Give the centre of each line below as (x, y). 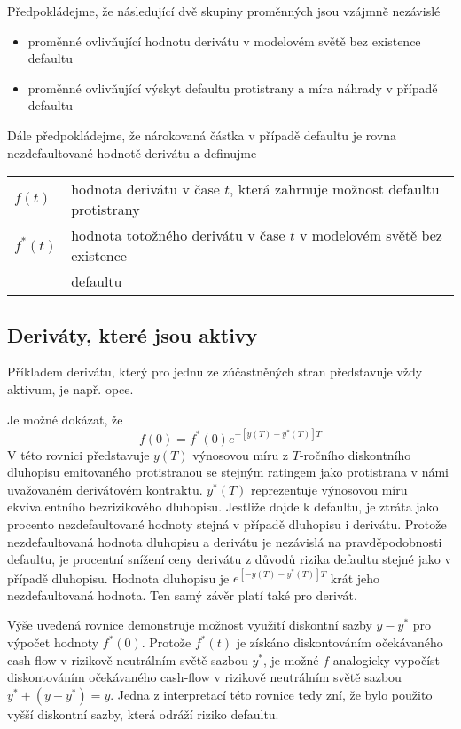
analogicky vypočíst (387, 659)
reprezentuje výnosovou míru (329, 489)
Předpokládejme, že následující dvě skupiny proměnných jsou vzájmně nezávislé (224, 11)
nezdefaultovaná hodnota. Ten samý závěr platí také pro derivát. (182, 594)
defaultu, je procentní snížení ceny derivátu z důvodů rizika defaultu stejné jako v (229, 559)
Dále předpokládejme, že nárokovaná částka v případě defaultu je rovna (202, 135)
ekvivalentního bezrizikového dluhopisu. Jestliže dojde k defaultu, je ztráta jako (223, 507)
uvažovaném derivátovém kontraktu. (105, 489)
